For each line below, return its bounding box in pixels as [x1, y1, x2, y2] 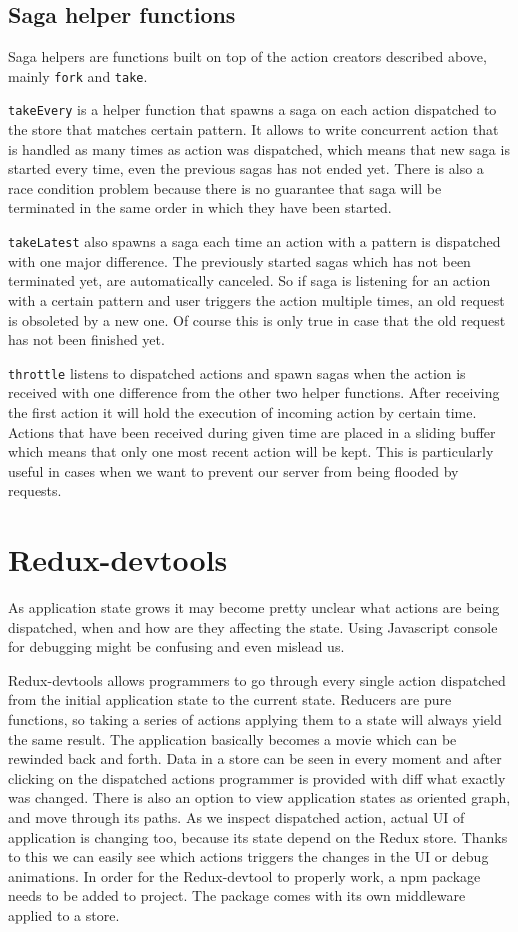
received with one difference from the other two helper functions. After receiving [8, 382, 500, 403]
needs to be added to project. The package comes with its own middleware [8, 885, 466, 906]
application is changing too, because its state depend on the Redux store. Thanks [8, 826, 508, 847]
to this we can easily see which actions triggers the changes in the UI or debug [8, 846, 489, 867]
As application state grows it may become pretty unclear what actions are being [8, 597, 500, 618]
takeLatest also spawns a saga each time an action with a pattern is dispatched [8, 231, 501, 252]
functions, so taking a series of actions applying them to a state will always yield [8, 709, 502, 730]
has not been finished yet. [8, 329, 165, 350]
